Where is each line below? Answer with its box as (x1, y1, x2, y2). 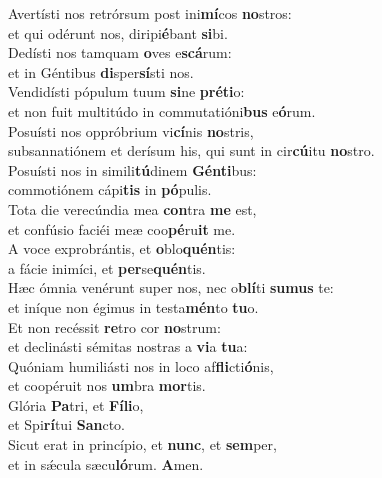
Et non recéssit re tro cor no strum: (8, 316, 221, 337)
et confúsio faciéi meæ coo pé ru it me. (8, 218, 236, 239)
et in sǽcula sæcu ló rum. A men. (8, 453, 204, 474)
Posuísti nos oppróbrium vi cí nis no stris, (8, 120, 254, 141)
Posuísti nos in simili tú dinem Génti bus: (8, 159, 257, 180)
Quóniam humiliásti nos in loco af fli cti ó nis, (8, 355, 274, 376)
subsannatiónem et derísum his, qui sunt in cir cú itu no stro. (8, 140, 375, 161)
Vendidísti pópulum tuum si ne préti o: (8, 81, 245, 102)
